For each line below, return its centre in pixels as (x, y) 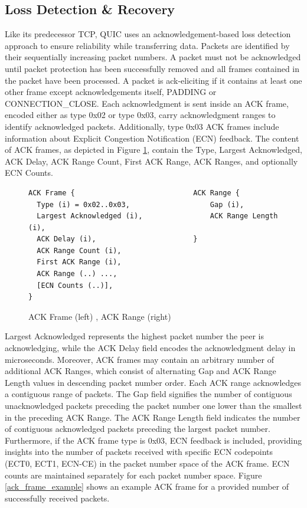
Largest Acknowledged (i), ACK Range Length (157, 216)
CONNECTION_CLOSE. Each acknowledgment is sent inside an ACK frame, (147, 103)
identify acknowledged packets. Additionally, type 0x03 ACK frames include (142, 126)
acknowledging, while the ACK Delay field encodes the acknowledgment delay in (150, 348)
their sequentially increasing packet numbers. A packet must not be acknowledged (153, 57)
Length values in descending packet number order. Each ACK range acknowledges (153, 382)
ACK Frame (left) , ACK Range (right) (100, 316)
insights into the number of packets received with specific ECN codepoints (139, 452)
